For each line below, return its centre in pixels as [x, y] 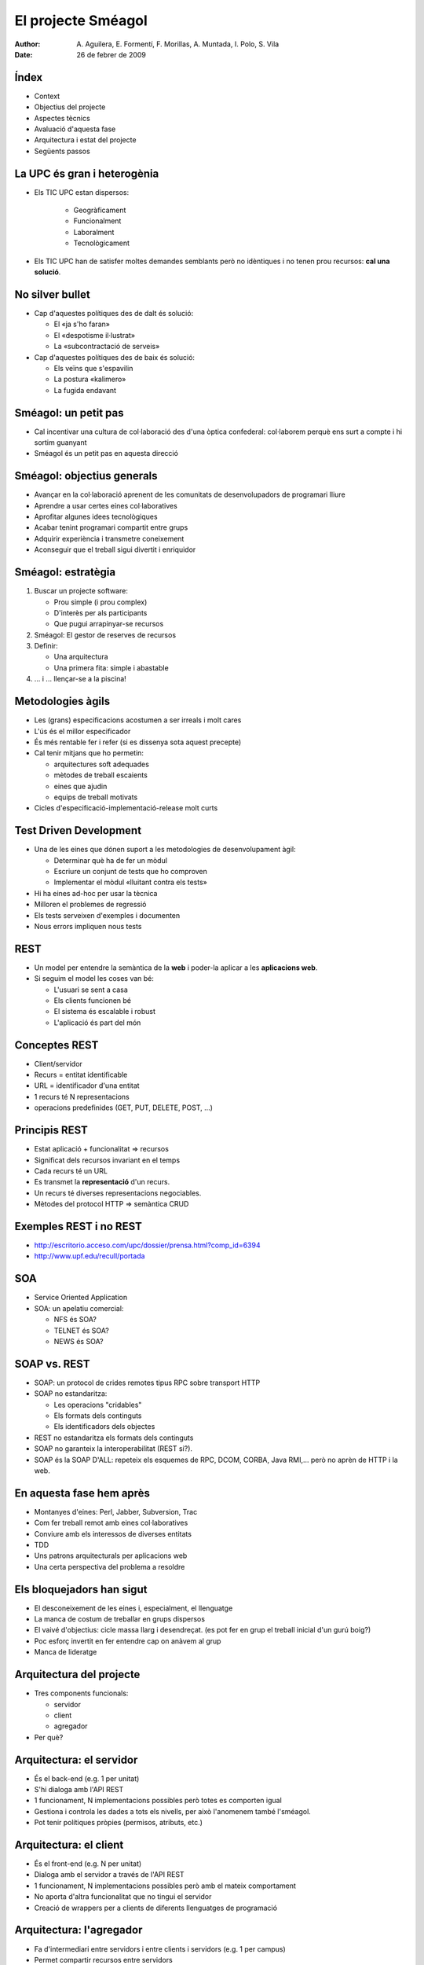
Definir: [46, 646]
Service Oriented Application [81, 1298]
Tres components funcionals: [81, 1693]
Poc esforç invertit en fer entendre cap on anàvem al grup [128, 1641]
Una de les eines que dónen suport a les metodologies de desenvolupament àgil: [165, 850]
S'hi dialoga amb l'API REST [79, 1790]
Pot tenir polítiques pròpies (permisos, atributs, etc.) [119, 1823]
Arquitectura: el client [69, 1845]
